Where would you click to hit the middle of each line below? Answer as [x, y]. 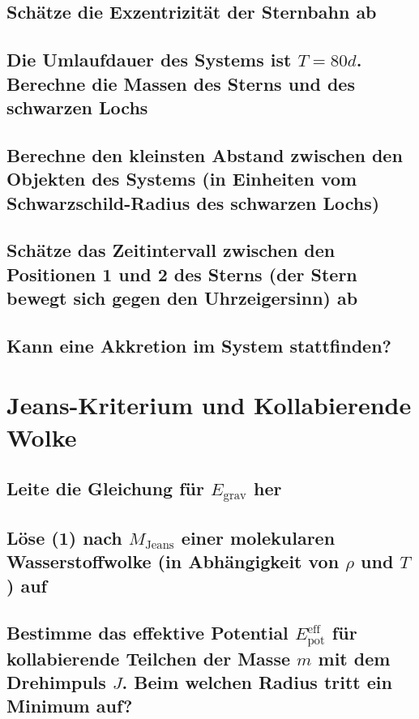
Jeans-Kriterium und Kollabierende [209, 405]
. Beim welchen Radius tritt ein [257, 681]
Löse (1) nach [64, 537]
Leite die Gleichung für [105, 488]
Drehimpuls [56, 681]
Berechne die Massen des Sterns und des [181, 83]
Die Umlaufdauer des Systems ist [149, 60]
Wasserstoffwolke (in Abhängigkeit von [173, 561]
